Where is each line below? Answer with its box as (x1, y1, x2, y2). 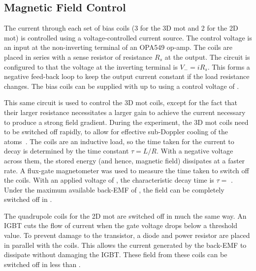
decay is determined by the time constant (4, 146, 129, 156)
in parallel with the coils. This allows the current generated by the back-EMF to (4, 239, 247, 250)
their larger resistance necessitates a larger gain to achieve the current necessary (4, 107, 246, 117)
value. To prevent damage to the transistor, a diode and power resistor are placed (4, 230, 250, 240)
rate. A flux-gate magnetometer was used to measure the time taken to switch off (4, 165, 249, 175)
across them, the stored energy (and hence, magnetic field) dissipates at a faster (4, 155, 245, 165)
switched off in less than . (4, 259, 81, 269)
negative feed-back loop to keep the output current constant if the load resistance (4, 71, 250, 81)
